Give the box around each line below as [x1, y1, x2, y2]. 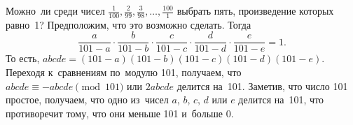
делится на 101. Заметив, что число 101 [176, 78, 348, 93]
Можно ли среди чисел [6, 3, 105, 17]
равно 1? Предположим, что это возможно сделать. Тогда [6, 17, 251, 31]
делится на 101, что [238, 92, 324, 107]
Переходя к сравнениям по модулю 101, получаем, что [6, 65, 242, 80]
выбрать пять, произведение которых [176, 3, 334, 17]
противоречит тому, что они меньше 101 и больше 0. [6, 105, 234, 120]
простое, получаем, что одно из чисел [6, 92, 169, 107]
